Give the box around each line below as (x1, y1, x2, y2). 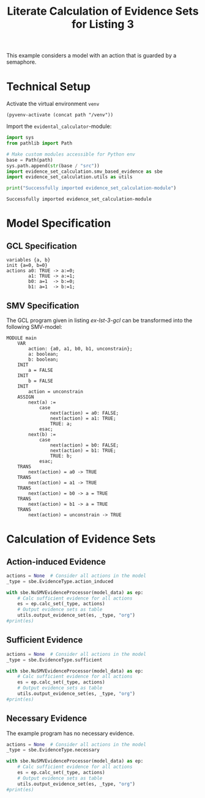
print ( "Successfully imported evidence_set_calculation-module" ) (6, 185, 176, 191)
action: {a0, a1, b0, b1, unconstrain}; (28, 345, 133, 352)
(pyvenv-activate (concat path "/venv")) (6, 112, 114, 118)
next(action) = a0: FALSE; (50, 410, 119, 416)
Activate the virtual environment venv (6, 100, 100, 108)
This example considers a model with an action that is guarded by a (6, 52, 177, 59)
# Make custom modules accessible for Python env (6, 151, 136, 157)
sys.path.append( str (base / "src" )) (6, 162, 100, 169)
